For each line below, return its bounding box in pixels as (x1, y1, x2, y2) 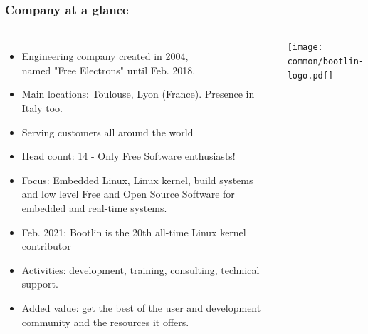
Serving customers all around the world (21, 124, 194, 139)
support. (21, 276, 58, 291)
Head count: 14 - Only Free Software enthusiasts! (21, 148, 236, 163)
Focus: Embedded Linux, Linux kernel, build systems (21, 172, 253, 187)
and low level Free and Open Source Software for (21, 186, 235, 201)
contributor (21, 238, 71, 253)
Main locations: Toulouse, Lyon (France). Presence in (21, 86, 255, 101)
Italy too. (21, 101, 63, 115)
